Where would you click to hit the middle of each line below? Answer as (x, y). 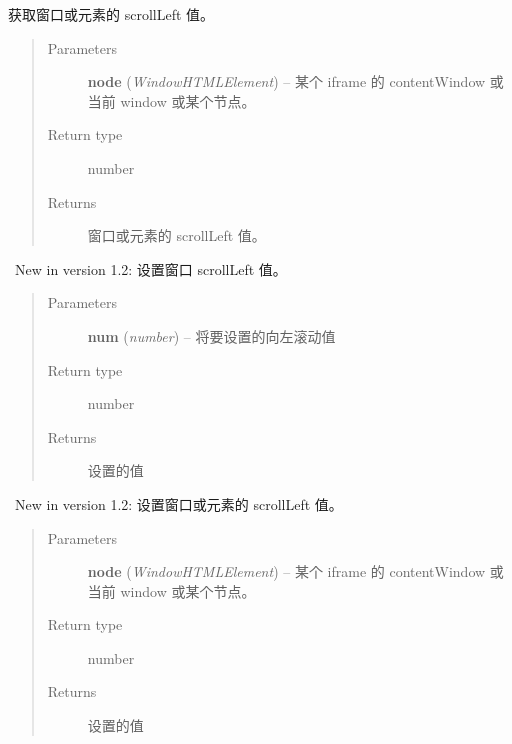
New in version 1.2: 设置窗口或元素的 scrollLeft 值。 (178, 503)
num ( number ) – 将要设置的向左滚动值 (211, 335)
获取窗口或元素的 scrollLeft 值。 (111, 14)
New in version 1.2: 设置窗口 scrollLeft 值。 (150, 268)
